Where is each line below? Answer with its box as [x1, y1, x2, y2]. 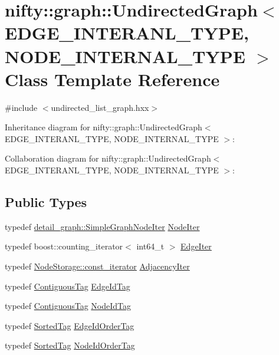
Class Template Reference [5, 67, 220, 91]
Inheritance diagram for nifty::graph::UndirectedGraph [5, 121, 202, 133]
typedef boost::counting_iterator [5, 240, 123, 252]
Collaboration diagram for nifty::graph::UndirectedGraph [5, 152, 211, 165]
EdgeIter [180, 240, 212, 252]
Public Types [5, 193, 87, 211]
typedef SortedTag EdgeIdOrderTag [5, 319, 134, 331]
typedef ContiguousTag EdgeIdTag [5, 280, 130, 292]
